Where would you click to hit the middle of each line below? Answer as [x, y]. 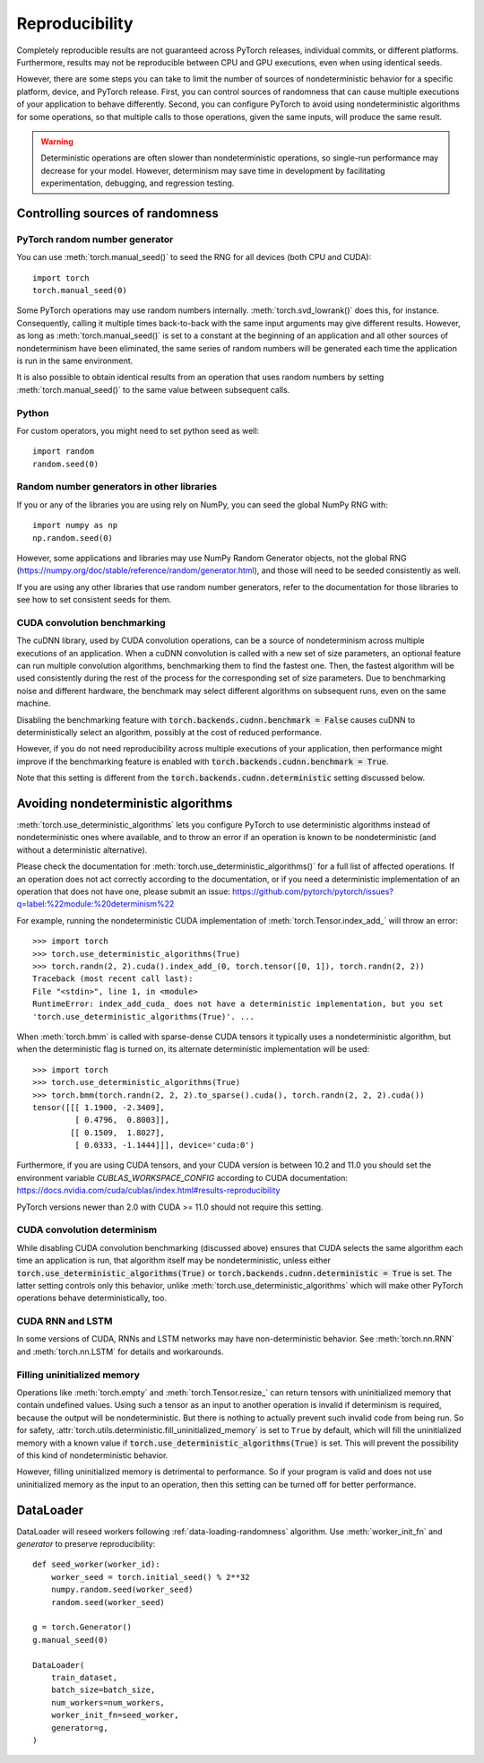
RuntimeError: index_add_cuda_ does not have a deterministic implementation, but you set [238, 1004]
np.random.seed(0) [73, 538]
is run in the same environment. [75, 360]
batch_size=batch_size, [103, 1690]
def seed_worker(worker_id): [96, 1564]
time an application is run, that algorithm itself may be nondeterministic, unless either [173, 1261]
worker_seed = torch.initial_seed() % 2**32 [150, 1577]
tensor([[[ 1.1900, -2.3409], [99, 1107]
